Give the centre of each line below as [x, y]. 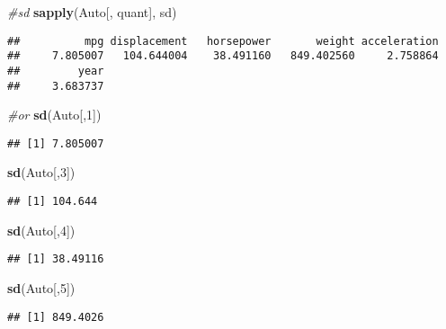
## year [56, 71]
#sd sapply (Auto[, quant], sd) [92, 12]
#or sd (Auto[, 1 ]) [54, 115]
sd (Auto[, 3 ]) [41, 172]
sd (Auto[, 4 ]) [41, 230]
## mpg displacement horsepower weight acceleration [223, 41]
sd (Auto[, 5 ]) [41, 287]
